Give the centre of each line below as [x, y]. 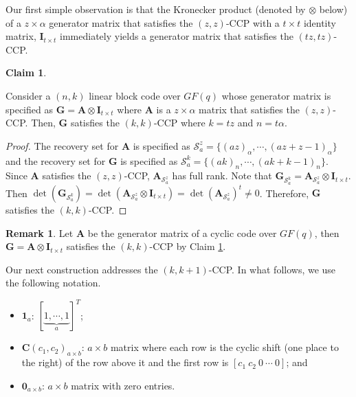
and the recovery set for [56, 160]
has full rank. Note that [222, 175]
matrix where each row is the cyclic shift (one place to [224, 347]
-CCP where [179, 123]
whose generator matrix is [276, 95]
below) [333, 9]
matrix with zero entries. [123, 385]
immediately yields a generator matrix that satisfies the [177, 36]
